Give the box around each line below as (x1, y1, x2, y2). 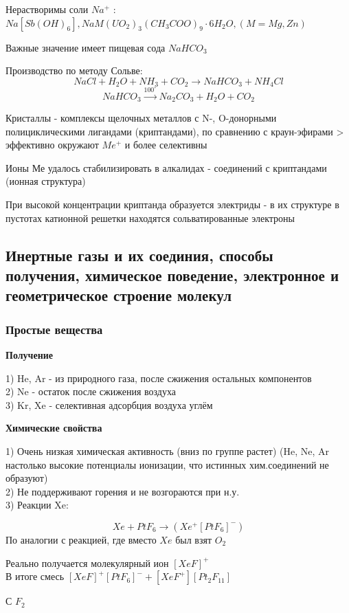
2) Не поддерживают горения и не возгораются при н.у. (5, 484, 240, 498)
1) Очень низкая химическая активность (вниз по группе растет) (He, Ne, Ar (5, 443, 330, 458)
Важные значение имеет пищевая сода (5, 40, 166, 54)
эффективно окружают (5, 137, 99, 152)
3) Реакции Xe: (5, 498, 69, 512)
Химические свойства (5, 421, 102, 435)
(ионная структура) (5, 174, 86, 188)
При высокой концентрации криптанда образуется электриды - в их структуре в (5, 197, 339, 212)
